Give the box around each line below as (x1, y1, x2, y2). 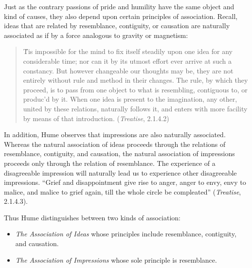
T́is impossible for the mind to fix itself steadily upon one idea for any (23, 46, 233, 56)
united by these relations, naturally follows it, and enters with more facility (23, 103, 248, 113)
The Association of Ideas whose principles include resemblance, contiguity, (15, 229, 236, 239)
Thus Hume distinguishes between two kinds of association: (4, 212, 180, 222)
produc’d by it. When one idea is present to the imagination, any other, (23, 94, 237, 104)
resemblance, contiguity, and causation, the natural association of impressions (4, 148, 235, 159)
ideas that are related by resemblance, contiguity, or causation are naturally (4, 20, 230, 31)
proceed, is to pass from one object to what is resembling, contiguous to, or (23, 84, 248, 94)
